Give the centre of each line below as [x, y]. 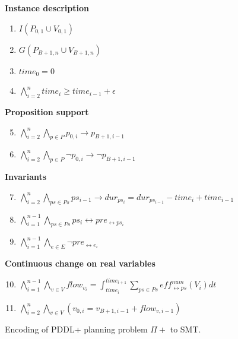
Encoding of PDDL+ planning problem [76, 329]
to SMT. [185, 329]
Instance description [47, 8]
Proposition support [47, 111]
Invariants [26, 177]
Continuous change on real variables [80, 263]
